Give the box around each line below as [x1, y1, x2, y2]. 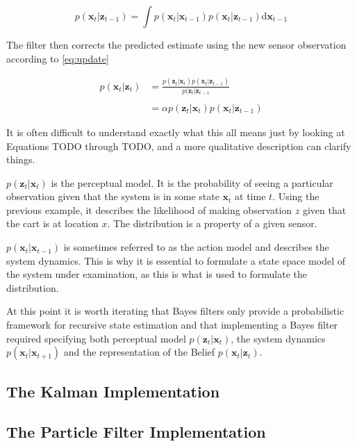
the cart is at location [6, 216, 99, 231]
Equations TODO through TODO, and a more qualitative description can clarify [6, 138, 351, 153]
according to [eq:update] [6, 51, 109, 65]
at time [235, 189, 266, 204]
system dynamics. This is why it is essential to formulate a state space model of [6, 253, 345, 267]
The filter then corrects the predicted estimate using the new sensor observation [6, 38, 347, 51]
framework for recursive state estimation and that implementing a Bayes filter [6, 317, 338, 332]
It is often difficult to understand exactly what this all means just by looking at [6, 124, 345, 139]
